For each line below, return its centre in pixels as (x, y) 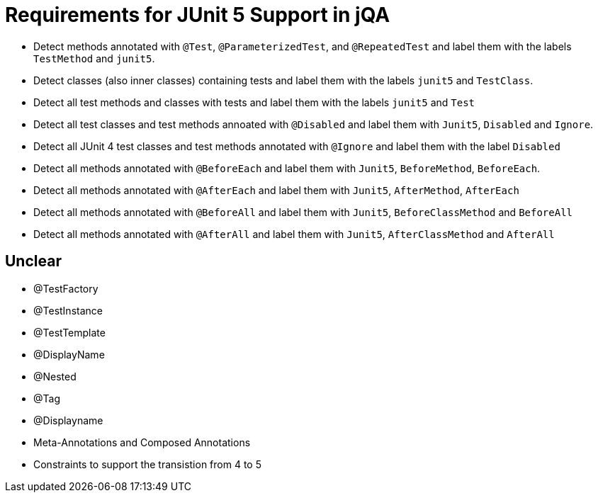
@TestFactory (66, 288)
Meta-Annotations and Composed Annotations (142, 442)
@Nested (55, 376)
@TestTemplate (69, 332)
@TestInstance (68, 310)
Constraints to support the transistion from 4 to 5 (147, 464)
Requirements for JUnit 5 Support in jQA (198, 15)
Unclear (33, 261)
